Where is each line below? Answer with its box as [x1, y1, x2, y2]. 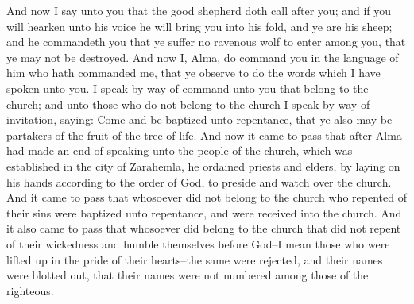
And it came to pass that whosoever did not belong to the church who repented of [6, 189, 407, 206]
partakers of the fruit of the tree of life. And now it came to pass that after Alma [6, 126, 402, 143]
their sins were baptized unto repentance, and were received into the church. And [6, 204, 402, 221]
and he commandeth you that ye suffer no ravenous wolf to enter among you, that [6, 33, 406, 50]
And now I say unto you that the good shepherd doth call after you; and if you [6, 2, 392, 18]
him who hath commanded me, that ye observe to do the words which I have [6, 64, 381, 81]
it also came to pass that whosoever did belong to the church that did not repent [6, 220, 401, 237]
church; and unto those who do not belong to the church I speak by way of [6, 95, 370, 112]
